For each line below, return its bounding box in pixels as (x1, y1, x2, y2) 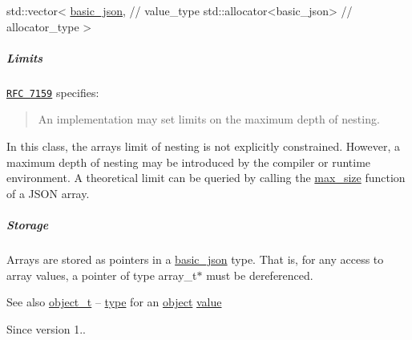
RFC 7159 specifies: (6, 83, 99, 100)
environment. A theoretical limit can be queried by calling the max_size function (6, 169, 406, 186)
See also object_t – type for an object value (6, 293, 222, 310)
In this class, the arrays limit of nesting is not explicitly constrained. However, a (6, 138, 401, 154)
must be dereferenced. (206, 266, 313, 283)
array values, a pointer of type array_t (6, 266, 197, 283)
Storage (6, 216, 49, 233)
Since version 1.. (6, 320, 86, 337)
